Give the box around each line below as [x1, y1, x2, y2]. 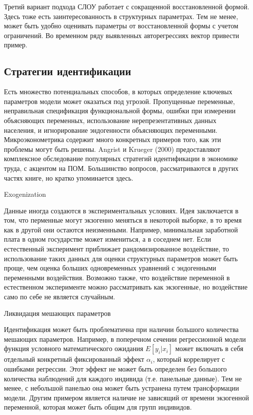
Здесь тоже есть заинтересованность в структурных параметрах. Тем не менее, [4, 11, 238, 21]
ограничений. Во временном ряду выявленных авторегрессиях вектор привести [4, 30, 239, 40]
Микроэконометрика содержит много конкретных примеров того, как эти [4, 134, 221, 145]
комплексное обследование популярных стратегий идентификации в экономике [4, 153, 238, 164]
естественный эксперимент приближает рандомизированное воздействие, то [4, 244, 229, 254]
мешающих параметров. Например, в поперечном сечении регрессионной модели [4, 333, 246, 344]
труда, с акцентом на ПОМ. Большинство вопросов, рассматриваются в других [4, 163, 239, 173]
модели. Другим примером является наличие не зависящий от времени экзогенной [4, 392, 249, 402]
